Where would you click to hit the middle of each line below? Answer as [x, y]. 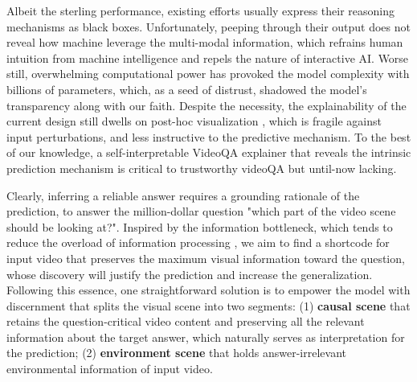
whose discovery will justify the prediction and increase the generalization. [190, 274]
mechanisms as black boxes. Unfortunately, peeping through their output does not [208, 26]
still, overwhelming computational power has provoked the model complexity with [208, 74]
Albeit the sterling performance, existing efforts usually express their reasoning [201, 10]
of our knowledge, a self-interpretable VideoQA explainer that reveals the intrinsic [209, 152]
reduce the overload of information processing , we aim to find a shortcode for [198, 242]
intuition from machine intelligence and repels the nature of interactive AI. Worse [208, 58]
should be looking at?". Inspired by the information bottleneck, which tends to [200, 226]
